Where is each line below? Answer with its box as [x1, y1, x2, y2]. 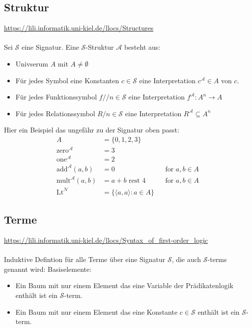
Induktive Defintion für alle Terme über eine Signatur [4, 254, 166, 264]
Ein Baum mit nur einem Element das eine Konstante [15, 306, 178, 317]
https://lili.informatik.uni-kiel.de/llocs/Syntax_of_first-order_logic [4, 235, 208, 245]
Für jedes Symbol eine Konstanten [15, 75, 119, 85]
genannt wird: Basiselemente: [4, 263, 92, 274]
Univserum [15, 58, 49, 68]
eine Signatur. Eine [21, 42, 79, 52]
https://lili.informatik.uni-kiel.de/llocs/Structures [4, 23, 154, 33]
